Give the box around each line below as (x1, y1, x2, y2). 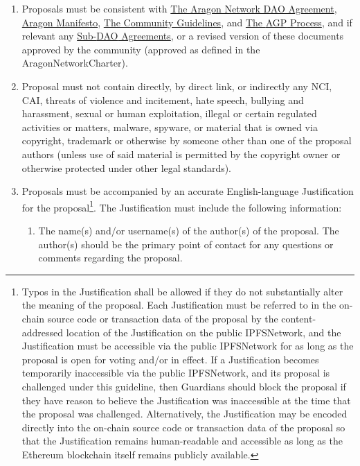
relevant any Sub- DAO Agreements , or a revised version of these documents (21, 28, 344, 43)
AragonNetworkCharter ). (21, 55, 128, 70)
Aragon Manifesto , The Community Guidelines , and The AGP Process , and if (21, 15, 352, 29)
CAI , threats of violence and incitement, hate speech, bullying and (21, 92, 304, 107)
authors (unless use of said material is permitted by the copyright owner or (21, 146, 341, 161)
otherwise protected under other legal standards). (21, 160, 232, 175)
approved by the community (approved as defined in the (21, 42, 260, 56)
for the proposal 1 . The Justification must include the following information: (21, 198, 342, 214)
